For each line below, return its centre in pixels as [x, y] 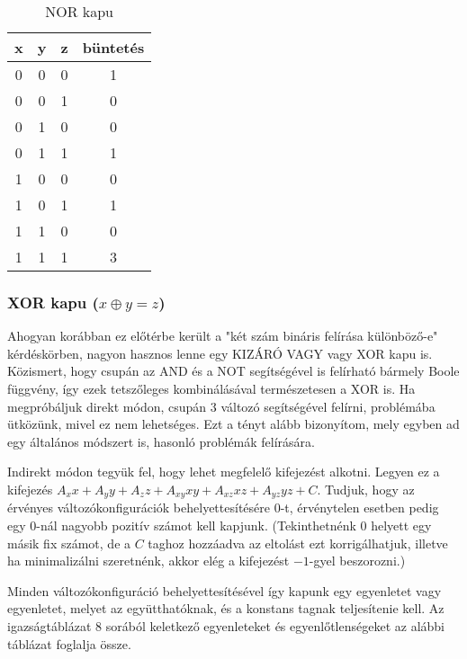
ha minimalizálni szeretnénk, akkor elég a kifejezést [148, 561]
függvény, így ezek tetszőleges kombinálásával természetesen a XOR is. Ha [211, 388]
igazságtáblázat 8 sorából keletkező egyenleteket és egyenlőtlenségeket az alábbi [226, 625]
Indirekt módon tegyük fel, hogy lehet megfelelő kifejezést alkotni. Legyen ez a [224, 472]
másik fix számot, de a [69, 543]
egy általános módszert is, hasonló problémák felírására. [161, 441]
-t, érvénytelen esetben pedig [359, 508]
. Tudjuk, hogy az [366, 489]
